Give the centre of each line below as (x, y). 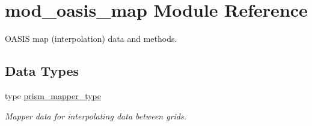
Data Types (42, 71)
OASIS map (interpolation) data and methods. (91, 39)
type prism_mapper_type (53, 95)
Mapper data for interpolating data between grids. (96, 116)
